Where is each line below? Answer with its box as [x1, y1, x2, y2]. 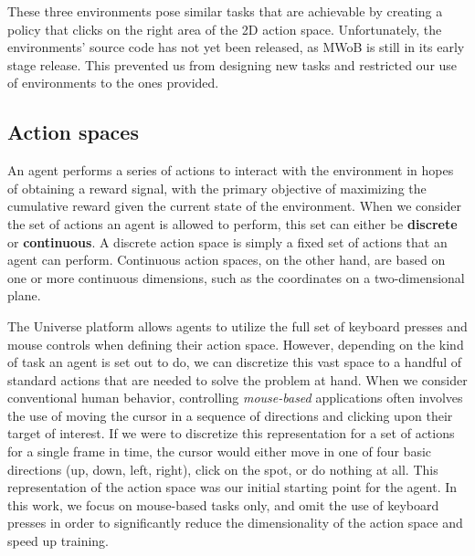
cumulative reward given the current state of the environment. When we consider [7, 196, 461, 215]
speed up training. [7, 531, 109, 551]
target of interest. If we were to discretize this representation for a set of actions [7, 424, 455, 443]
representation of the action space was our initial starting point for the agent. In [7, 477, 458, 497]
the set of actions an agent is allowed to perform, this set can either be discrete [7, 214, 458, 233]
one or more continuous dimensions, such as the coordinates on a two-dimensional [7, 268, 465, 287]
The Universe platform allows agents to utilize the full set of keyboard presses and [7, 316, 468, 335]
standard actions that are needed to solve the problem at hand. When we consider [7, 370, 468, 389]
